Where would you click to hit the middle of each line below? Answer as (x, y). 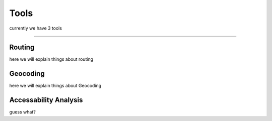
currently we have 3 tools (36, 28)
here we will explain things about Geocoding (55, 86)
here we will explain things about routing (51, 59)
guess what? (23, 112)
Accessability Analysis (46, 100)
